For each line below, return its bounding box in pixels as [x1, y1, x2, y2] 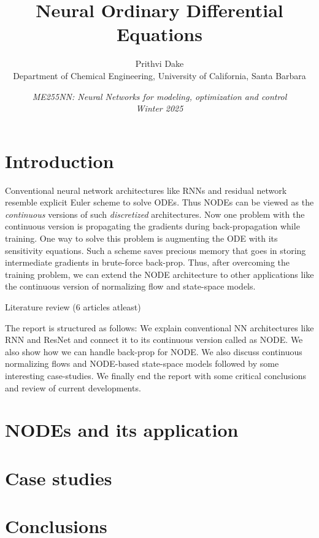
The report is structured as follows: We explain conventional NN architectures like [5, 321, 314, 334]
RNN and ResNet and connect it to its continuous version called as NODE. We [5, 333, 303, 346]
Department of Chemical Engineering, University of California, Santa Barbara [13, 69, 306, 82]
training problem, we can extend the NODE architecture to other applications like [5, 267, 314, 280]
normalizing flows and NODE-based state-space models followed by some [5, 357, 279, 370]
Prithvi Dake [135, 57, 184, 70]
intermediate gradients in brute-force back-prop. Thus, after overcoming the [5, 256, 290, 269]
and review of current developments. [5, 381, 141, 394]
